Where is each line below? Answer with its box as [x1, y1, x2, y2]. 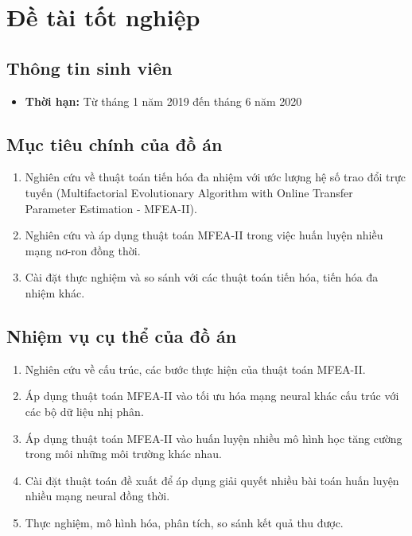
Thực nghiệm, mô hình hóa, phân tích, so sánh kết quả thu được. [25, 514, 344, 530]
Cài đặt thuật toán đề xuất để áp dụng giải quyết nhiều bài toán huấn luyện [25, 472, 399, 488]
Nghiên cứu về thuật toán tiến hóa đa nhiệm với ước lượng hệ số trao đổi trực [25, 169, 406, 185]
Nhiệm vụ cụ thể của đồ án [6, 323, 237, 348]
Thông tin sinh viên [6, 55, 173, 80]
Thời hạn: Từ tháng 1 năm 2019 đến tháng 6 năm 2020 [25, 92, 302, 109]
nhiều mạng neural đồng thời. [25, 487, 170, 504]
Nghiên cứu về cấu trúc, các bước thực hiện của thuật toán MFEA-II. [25, 360, 366, 377]
